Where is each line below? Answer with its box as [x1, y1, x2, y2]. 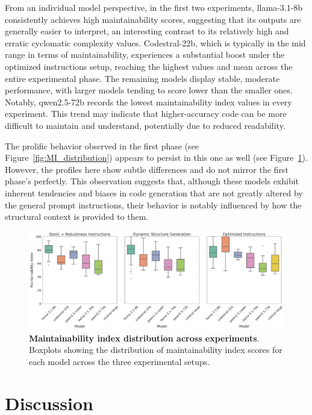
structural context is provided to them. [5, 210, 149, 223]
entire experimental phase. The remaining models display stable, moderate [5, 72, 280, 84]
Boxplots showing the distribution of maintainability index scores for [29, 343, 282, 356]
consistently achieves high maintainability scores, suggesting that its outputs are [5, 13, 301, 25]
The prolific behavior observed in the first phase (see [5, 139, 199, 152]
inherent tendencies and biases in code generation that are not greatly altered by [5, 186, 303, 199]
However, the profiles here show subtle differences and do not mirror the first [5, 163, 289, 175]
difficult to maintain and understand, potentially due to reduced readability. [5, 119, 285, 131]
